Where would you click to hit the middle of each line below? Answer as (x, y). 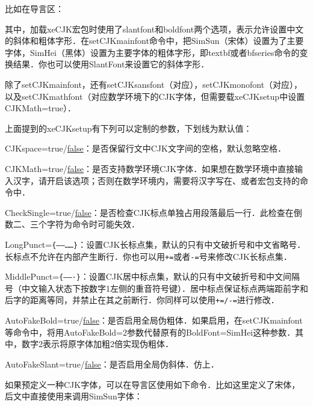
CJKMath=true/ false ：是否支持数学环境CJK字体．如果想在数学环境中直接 (150, 168)
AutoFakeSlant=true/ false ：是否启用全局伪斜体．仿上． (112, 364)
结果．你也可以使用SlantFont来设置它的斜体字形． (111, 64)
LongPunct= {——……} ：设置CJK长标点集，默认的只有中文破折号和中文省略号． (155, 244)
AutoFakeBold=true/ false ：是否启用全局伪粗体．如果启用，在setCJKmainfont (154, 320)
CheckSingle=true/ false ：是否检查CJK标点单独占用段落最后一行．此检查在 (149, 212)
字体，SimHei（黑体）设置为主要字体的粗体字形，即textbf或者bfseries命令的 (152, 52)
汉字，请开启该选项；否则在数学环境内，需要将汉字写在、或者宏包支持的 (156, 180)
